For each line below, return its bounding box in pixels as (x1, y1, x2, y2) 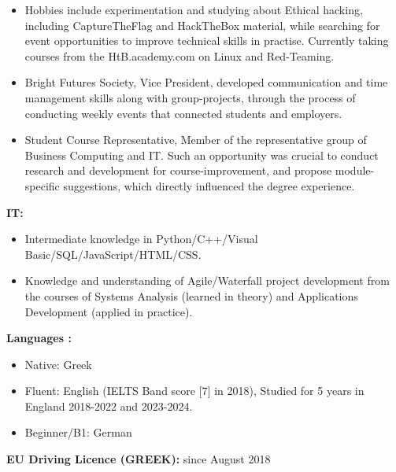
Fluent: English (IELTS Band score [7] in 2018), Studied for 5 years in (24, 382, 365, 399)
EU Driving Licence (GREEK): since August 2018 (6, 451, 271, 467)
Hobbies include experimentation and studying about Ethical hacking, (24, 2, 363, 17)
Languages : (6, 330, 72, 346)
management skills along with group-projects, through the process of (24, 89, 356, 105)
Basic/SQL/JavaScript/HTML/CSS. (24, 245, 202, 262)
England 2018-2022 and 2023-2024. (24, 397, 193, 414)
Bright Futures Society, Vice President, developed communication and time (24, 74, 388, 90)
